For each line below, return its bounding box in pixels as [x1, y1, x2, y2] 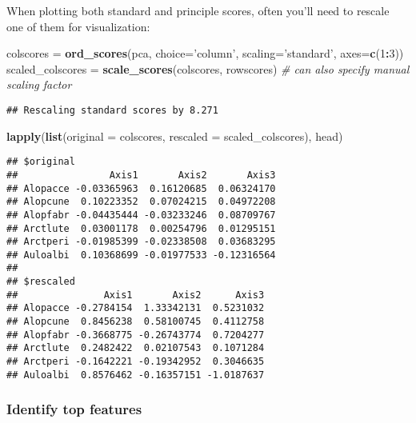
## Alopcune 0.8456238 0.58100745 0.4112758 [6, 316, 265, 328]
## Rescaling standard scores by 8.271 [6, 104, 218, 116]
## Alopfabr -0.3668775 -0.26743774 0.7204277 [6, 329, 265, 341]
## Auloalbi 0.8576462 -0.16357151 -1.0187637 [6, 369, 265, 381]
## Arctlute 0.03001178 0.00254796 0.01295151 [6, 222, 276, 234]
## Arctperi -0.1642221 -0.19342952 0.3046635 [6, 356, 265, 368]
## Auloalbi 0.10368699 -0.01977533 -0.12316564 [6, 249, 276, 261]
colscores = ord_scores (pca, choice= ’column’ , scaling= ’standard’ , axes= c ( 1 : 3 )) [6, 45, 404, 62]
